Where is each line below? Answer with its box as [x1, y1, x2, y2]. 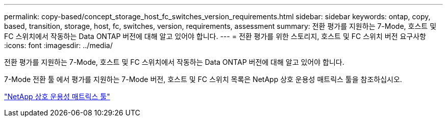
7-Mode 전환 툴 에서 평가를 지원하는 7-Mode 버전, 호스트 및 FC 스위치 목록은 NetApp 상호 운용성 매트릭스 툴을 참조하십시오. [4, 75, 402, 84]
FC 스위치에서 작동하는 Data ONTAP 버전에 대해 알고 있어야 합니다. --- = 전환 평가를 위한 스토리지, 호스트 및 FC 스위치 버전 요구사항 [4, 32, 426, 41]
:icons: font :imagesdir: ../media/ [4, 41, 113, 50]
